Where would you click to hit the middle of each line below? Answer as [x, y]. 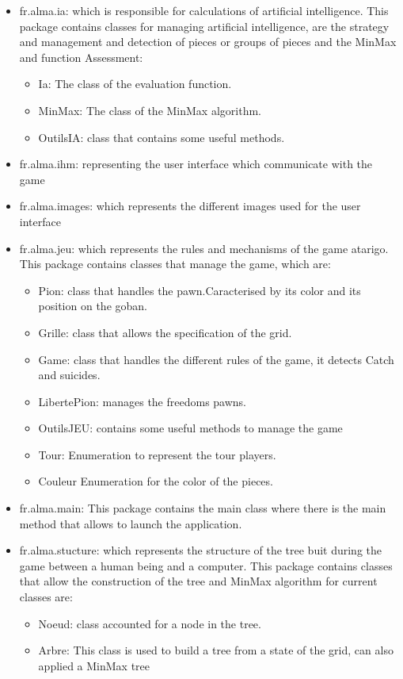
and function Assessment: [81, 57]
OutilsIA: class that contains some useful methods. [162, 137]
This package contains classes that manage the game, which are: [175, 264]
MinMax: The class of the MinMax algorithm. [150, 110]
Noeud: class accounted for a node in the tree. [150, 623]
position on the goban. [93, 306]
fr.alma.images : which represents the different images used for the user [190, 206]
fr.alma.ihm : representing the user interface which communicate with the [196, 164]
